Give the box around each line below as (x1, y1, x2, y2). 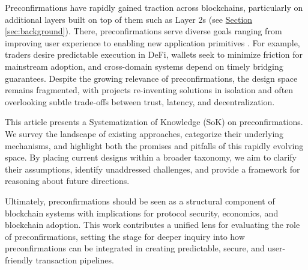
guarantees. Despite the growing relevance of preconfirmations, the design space (5, 72, 298, 84)
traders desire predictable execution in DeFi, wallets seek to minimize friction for (5, 48, 303, 61)
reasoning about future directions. (5, 174, 130, 187)
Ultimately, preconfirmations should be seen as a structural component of (5, 194, 275, 207)
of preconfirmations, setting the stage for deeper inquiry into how (5, 230, 245, 242)
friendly (5, 253, 33, 266)
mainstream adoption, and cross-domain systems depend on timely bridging (5, 60, 283, 72)
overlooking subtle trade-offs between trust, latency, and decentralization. (5, 95, 275, 108)
